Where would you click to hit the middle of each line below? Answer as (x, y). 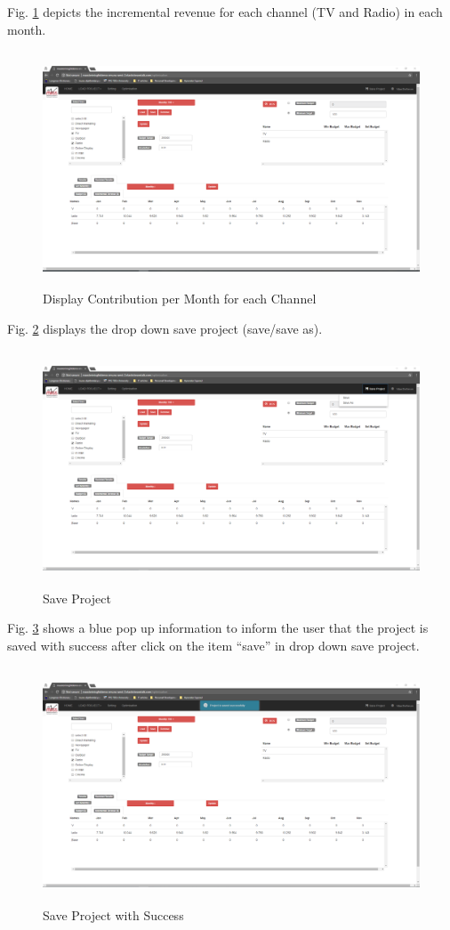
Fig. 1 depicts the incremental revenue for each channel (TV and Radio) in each (225, 12)
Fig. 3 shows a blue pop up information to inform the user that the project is (218, 628)
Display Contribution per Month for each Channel (180, 299)
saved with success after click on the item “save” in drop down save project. (213, 645)
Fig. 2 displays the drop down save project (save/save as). (165, 328)
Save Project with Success (113, 914)
